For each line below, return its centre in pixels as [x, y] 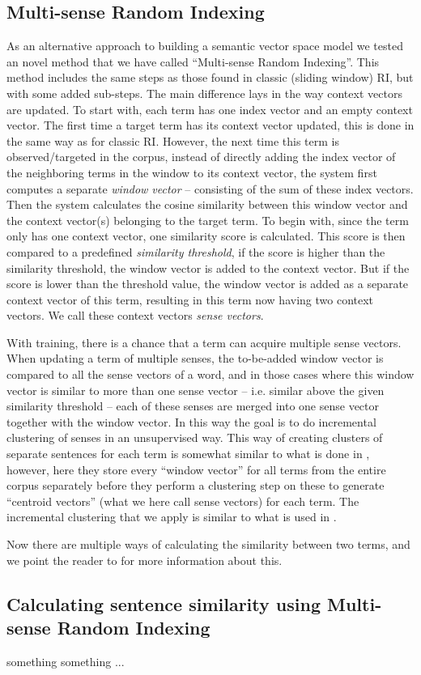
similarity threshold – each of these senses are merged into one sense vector [193, 406]
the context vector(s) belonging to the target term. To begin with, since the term [208, 220]
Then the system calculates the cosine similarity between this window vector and [207, 204]
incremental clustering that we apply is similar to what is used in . [172, 517]
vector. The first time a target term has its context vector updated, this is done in [210, 125]
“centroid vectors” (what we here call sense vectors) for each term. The [183, 501]
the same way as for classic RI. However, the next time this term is [173, 140]
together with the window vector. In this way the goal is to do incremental [191, 421]
